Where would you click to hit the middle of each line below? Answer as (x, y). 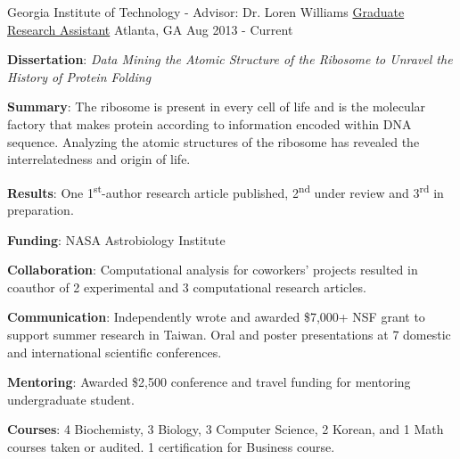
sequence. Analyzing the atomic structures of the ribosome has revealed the (214, 141)
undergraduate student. (71, 399)
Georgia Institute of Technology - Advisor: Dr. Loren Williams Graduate (206, 12)
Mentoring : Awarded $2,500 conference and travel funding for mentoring (209, 382)
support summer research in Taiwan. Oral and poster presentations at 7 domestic (229, 334)
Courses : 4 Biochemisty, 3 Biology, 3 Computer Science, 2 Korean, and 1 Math (226, 429)
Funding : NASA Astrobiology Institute (116, 239)
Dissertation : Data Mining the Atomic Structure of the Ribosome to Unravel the (230, 59)
